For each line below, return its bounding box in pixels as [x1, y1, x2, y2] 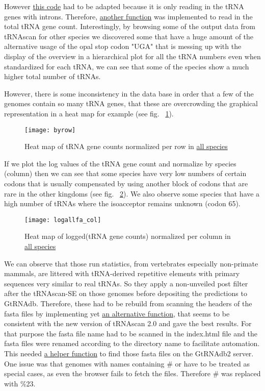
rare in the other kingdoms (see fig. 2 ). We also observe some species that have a [4, 188, 260, 199]
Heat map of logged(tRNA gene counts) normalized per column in [24, 231, 231, 241]
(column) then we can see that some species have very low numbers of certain [4, 168, 247, 179]
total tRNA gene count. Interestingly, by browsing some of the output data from [4, 21, 255, 32]
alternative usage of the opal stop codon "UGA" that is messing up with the [4, 41, 242, 52]
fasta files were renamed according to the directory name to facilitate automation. [4, 338, 260, 349]
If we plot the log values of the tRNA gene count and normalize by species [4, 158, 236, 168]
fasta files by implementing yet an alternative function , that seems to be [4, 308, 230, 319]
